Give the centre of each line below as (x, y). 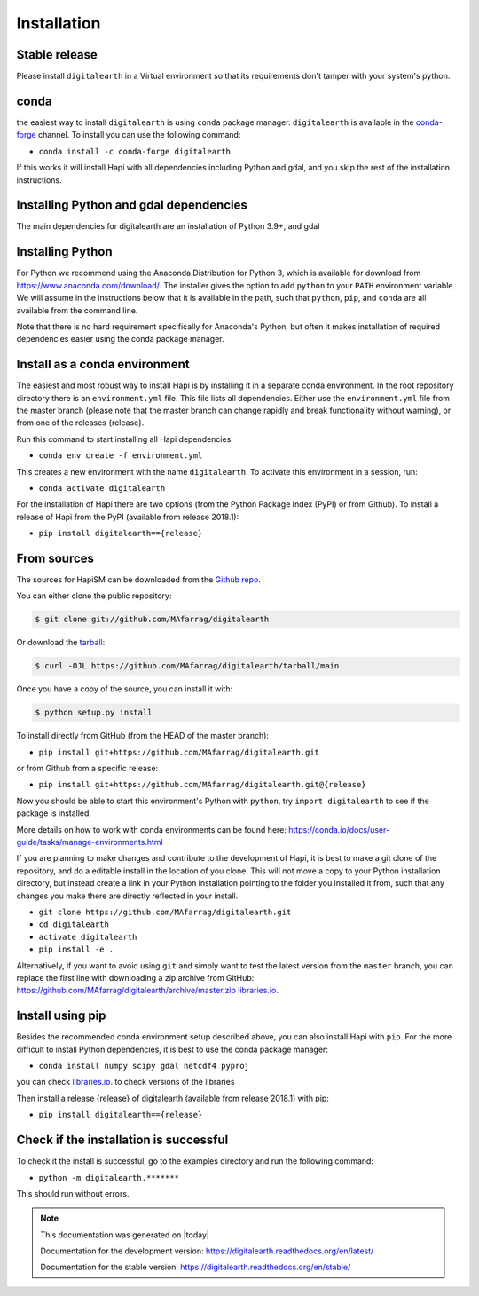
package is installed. (54, 813)
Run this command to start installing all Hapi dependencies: (125, 439)
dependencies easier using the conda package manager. (121, 339)
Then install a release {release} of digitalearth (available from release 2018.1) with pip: (173, 1098)
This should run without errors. (73, 1193)
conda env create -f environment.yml (121, 456)
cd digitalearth (74, 925)
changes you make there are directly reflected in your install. (127, 896)
